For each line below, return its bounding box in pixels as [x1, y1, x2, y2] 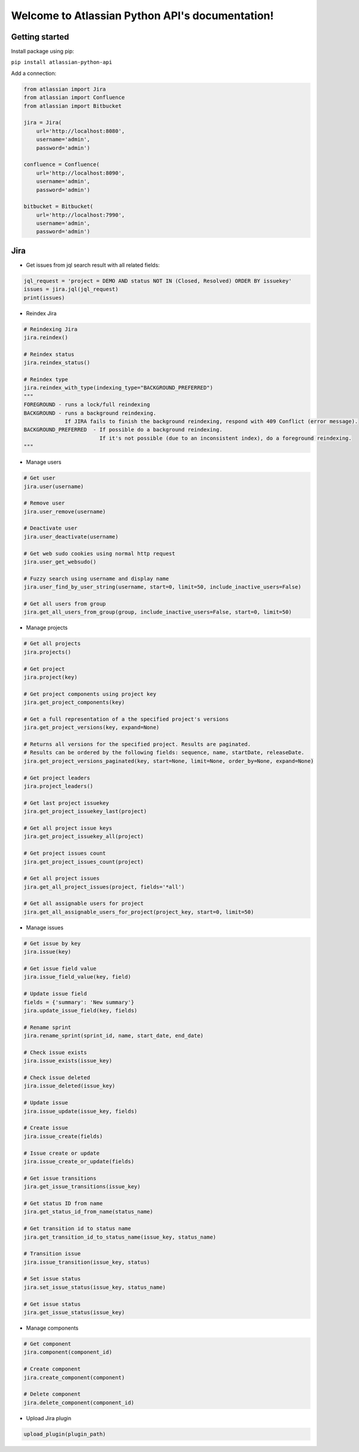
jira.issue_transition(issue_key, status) [23, 1258, 150, 1266]
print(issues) [23, 294, 65, 301]
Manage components [26, 1324, 79, 1332]
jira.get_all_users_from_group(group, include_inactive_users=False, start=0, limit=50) [23, 609, 293, 615]
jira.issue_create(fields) [23, 1133, 103, 1140]
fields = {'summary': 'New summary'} [23, 998, 135, 1006]
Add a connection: [11, 70, 57, 77]
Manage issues [26, 923, 64, 931]
